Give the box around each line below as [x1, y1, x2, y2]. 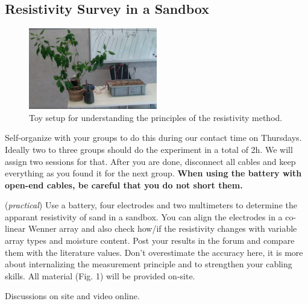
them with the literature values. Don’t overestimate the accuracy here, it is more [5, 246, 303, 258]
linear [5, 222, 26, 235]
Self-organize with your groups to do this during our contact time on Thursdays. [5, 131, 302, 144]
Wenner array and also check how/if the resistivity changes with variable [28, 222, 297, 235]
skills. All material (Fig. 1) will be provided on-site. [5, 269, 195, 282]
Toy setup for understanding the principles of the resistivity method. [29, 111, 283, 123]
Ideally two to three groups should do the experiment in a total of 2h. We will [5, 143, 293, 155]
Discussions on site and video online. [5, 290, 140, 302]
